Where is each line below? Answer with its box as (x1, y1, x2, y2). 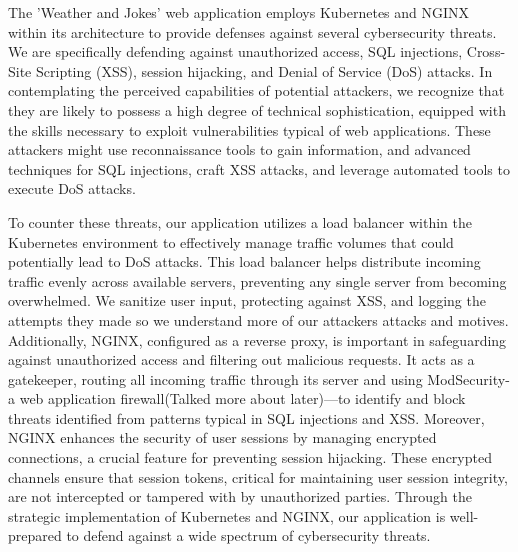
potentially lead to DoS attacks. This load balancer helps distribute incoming (8, 251, 481, 272)
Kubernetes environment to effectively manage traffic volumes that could (8, 231, 454, 252)
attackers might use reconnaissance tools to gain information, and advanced (8, 139, 471, 160)
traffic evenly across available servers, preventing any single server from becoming (8, 270, 507, 291)
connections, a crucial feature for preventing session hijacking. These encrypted (8, 447, 492, 468)
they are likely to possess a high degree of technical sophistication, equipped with (8, 99, 506, 120)
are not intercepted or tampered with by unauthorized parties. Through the (8, 486, 472, 507)
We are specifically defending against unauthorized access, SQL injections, (8, 41, 463, 62)
